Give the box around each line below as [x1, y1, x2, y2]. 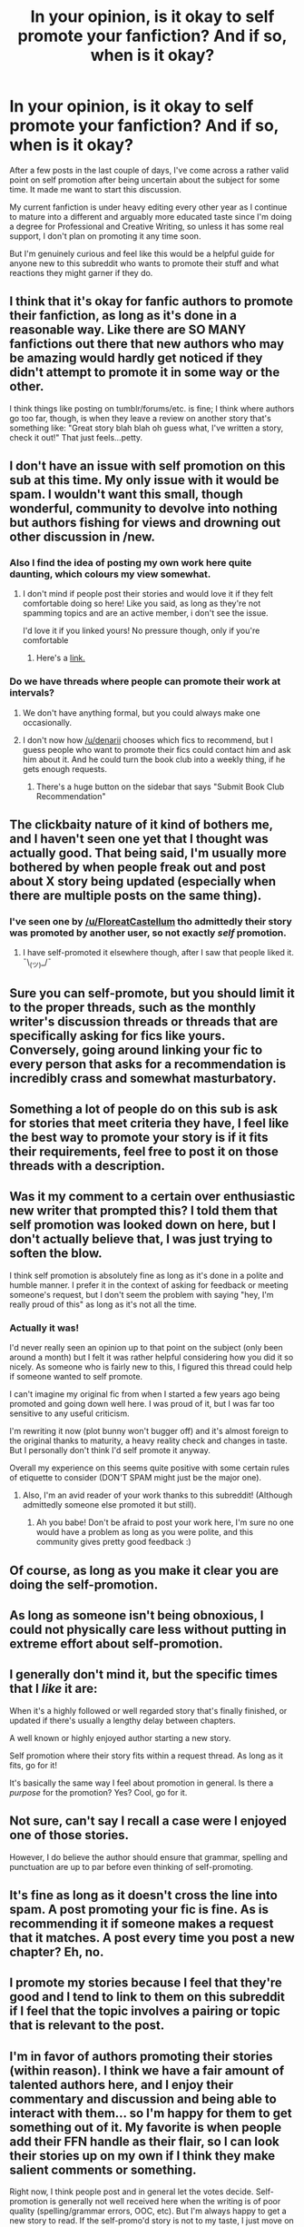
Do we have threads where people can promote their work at [9, 675, 281, 688]
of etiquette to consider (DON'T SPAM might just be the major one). [9, 1472, 261, 1483]
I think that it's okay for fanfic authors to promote [9, 293, 293, 310]
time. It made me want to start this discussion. [9, 183, 181, 194]
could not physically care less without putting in [9, 1621, 288, 1637]
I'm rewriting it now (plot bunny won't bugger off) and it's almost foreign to [9, 1426, 289, 1437]
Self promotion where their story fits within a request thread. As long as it [9, 1750, 283, 1761]
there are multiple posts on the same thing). [9, 888, 262, 904]
